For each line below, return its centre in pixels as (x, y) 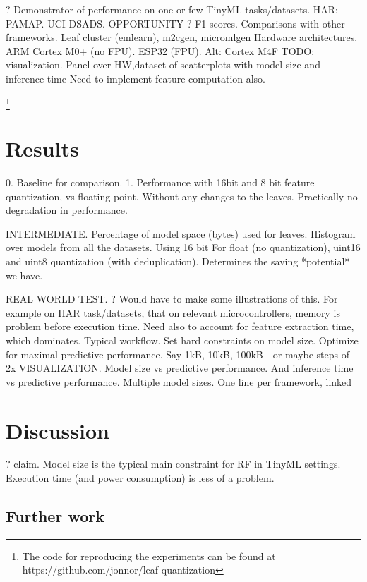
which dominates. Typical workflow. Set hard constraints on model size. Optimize (182, 340)
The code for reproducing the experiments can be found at (149, 556)
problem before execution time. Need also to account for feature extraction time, (180, 326)
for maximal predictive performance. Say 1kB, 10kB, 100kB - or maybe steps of (178, 354)
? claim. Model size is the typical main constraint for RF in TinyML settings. (173, 464)
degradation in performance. (67, 210)
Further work (55, 516)
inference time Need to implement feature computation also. (136, 78)
